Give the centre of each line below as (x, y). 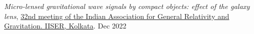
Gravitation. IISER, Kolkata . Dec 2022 (65, 26)
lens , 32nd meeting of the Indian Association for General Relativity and (117, 16)
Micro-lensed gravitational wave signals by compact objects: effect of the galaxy (127, 6)
